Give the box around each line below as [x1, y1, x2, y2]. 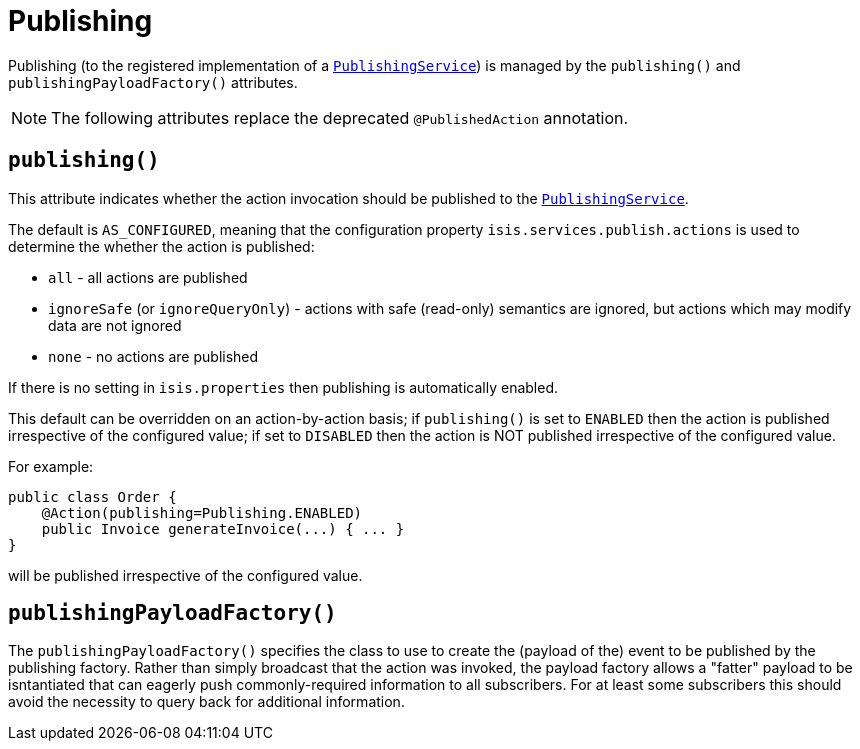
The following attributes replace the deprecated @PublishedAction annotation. [51, 107, 629, 128]
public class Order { [8, 488, 177, 505]
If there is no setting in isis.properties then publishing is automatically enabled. [8, 378, 558, 396]
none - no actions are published [48, 347, 259, 365]
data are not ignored [48, 316, 182, 334]
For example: [8, 457, 94, 475]
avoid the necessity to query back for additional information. [8, 693, 405, 711]
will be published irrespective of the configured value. [8, 566, 363, 584]
